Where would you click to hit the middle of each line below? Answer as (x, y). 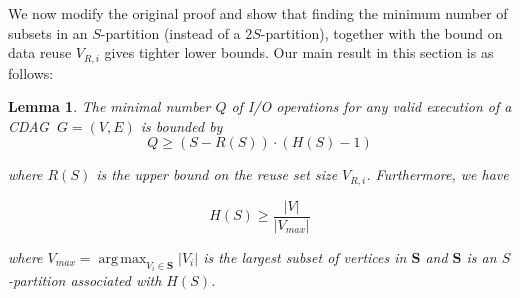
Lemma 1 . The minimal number (109, 106)
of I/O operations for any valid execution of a (371, 106)
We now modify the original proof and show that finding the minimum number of (258, 13)
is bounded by (181, 125)
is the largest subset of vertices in (305, 256)
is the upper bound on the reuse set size (217, 174)
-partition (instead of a (170, 32)
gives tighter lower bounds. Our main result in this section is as (299, 52)
